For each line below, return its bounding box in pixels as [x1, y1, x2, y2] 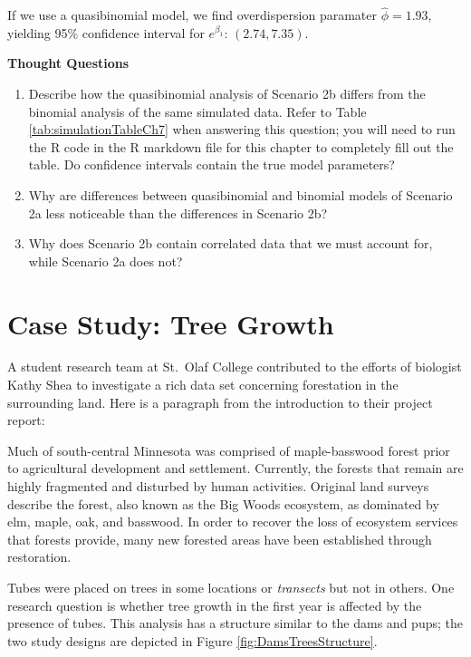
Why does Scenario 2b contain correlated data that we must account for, [28, 234, 433, 253]
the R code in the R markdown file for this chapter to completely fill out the [28, 137, 454, 156]
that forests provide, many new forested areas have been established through [7, 529, 432, 548]
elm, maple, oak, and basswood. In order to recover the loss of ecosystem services [7, 512, 458, 531]
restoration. [7, 547, 72, 566]
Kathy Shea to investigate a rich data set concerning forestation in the [7, 375, 399, 394]
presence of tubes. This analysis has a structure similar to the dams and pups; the [7, 614, 463, 633]
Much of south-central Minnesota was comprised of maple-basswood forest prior [7, 440, 450, 459]
